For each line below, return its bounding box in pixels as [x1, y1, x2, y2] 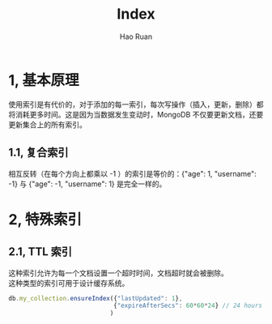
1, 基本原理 [8, 70, 79, 89]
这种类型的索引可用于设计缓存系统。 [8, 278, 130, 288]
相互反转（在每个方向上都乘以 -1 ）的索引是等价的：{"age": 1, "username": [8, 168, 257, 178]
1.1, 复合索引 [8, 146, 69, 160]
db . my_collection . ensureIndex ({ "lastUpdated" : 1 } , [8, 294, 183, 302]
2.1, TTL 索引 [8, 245, 73, 259]
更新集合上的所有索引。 [8, 119, 87, 130]
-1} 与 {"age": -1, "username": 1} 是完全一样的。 [8, 179, 167, 189]
